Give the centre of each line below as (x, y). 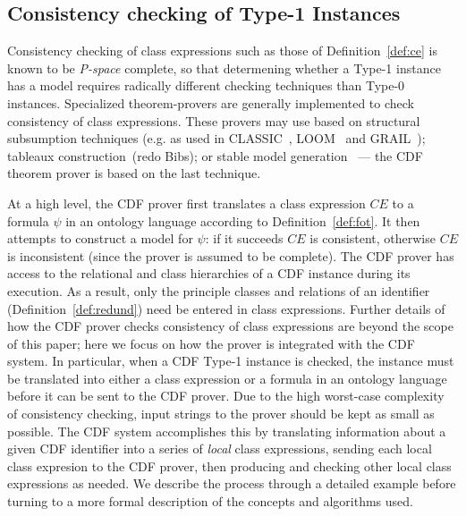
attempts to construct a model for (100, 238)
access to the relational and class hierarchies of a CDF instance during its (209, 273)
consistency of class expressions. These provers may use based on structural (214, 120)
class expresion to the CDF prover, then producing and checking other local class (229, 465)
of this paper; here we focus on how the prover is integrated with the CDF (211, 343)
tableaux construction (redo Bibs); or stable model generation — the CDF (215, 155)
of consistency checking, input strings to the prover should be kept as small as (221, 414)
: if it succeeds (244, 238)
